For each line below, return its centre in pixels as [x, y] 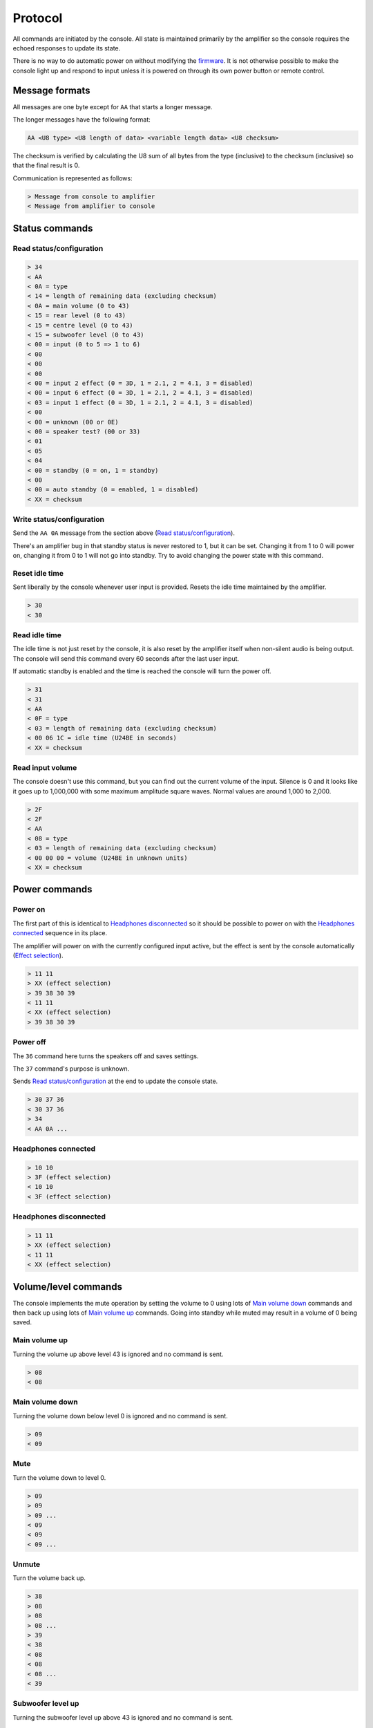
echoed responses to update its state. [67, 48]
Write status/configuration [59, 520]
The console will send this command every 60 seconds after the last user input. [126, 658]
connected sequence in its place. [60, 933]
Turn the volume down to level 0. [59, 1477]
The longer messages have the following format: [82, 120]
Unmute [27, 1564]
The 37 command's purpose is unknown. [71, 1069]
